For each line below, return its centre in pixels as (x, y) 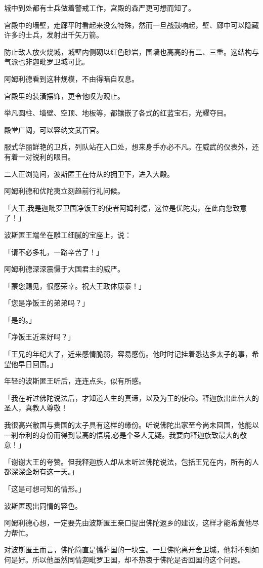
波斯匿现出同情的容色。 (43, 505)
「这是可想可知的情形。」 (45, 488)
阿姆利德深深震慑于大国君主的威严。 (64, 269)
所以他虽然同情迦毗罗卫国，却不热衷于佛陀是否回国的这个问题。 (138, 559)
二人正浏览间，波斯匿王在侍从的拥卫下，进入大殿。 (89, 174)
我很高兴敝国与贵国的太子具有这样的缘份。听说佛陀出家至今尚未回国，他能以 (131, 425)
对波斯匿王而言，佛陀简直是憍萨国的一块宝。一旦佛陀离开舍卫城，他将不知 (128, 550)
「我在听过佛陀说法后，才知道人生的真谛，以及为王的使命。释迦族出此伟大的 (131, 397)
